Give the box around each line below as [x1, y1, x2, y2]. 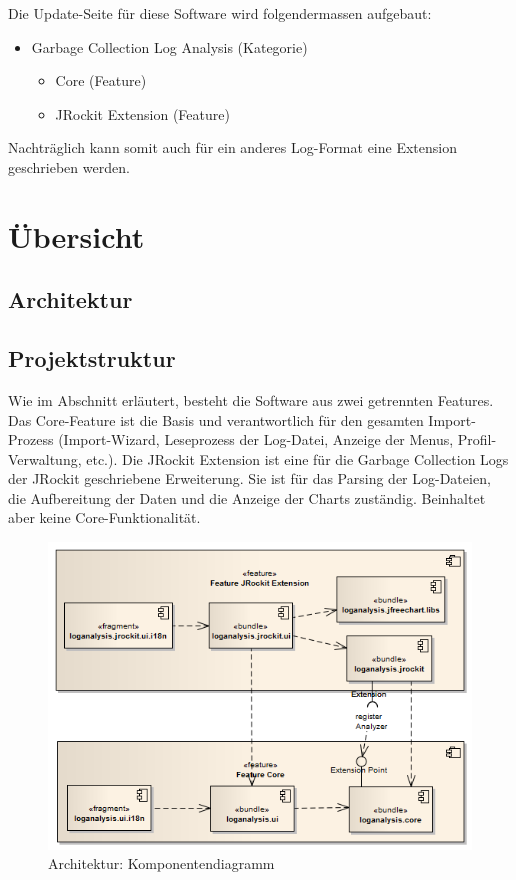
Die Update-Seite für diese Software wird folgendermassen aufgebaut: [8, 3, 432, 23]
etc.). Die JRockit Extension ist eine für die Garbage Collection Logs [86, 448, 509, 469]
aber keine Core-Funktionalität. [8, 507, 201, 528]
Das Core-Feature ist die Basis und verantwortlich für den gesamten [8, 409, 424, 430]
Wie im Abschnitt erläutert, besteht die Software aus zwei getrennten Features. [8, 389, 494, 410]
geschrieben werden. [8, 156, 130, 177]
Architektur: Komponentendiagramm [48, 853, 275, 874]
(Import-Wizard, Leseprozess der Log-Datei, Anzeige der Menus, [58, 429, 454, 450]
